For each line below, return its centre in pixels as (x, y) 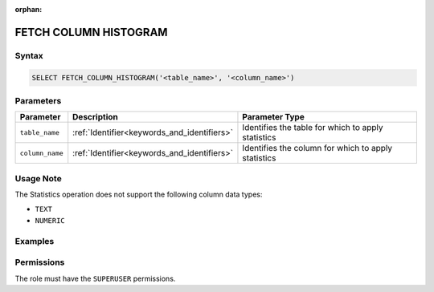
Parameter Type (273, 117)
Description (95, 117)
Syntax (29, 55)
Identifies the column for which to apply (317, 148)
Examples (35, 241)
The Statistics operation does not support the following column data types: (139, 195)
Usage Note (38, 178)
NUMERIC (50, 220)
